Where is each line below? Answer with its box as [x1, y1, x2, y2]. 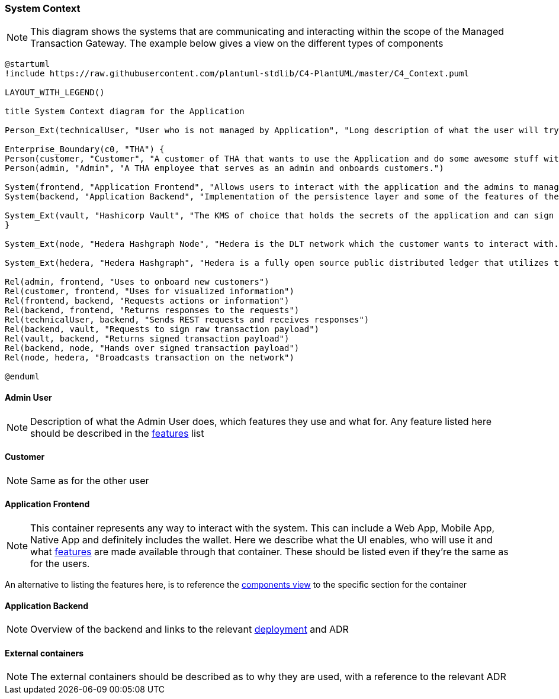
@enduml [5, 372, 40, 382]
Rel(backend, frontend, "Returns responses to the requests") [5, 305, 300, 315]
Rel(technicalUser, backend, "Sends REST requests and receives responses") [5, 315, 370, 325]
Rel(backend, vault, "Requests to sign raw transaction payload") [5, 324, 320, 334]
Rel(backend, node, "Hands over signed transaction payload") [5, 343, 300, 353]
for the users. [30, 558, 90, 570]
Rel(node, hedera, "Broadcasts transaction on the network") [5, 353, 294, 363]
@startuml [5, 59, 50, 69]
